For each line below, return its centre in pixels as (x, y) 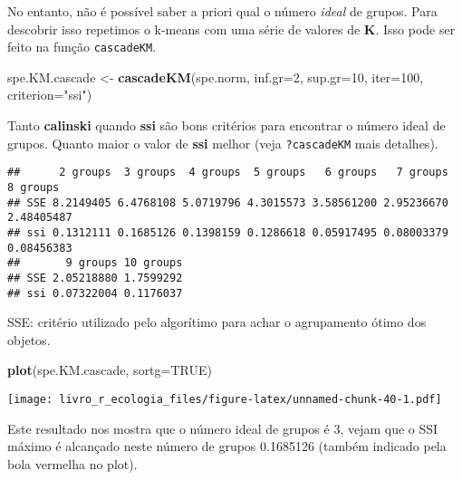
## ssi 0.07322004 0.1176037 (95, 293)
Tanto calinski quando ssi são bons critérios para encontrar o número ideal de (226, 125)
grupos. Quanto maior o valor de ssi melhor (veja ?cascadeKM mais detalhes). (223, 143)
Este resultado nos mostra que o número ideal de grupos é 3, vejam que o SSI (223, 428)
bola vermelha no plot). (72, 463)
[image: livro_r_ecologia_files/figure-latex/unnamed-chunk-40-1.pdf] (225, 399)
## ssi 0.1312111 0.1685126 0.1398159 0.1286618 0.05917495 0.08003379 (228, 232)
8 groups (34, 187)
